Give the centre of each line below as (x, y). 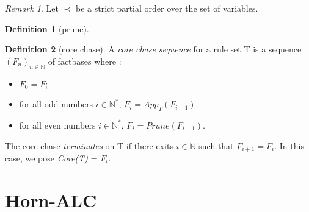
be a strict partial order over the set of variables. (167, 8)
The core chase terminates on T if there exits (89, 145)
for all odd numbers (56, 104)
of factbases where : (85, 61)
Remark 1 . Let (32, 8)
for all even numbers (57, 125)
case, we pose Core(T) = (51, 158)
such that (216, 145)
